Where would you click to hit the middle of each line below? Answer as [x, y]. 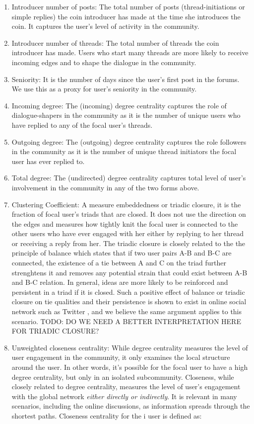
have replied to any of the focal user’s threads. [82, 125]
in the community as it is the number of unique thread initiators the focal [124, 151]
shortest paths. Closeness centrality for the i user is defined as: [107, 415]
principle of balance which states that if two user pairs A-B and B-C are [122, 253]
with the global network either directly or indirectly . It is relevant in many [124, 396]
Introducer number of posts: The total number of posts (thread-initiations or [128, 6]
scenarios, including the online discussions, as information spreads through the [131, 406]
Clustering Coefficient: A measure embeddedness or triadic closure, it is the [126, 204]
